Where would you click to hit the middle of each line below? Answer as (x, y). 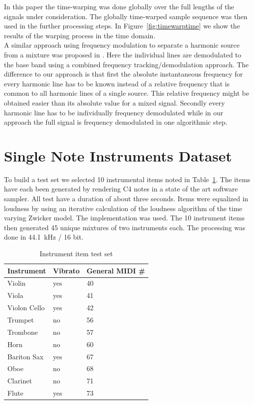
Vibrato (66, 270)
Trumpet (21, 319)
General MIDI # (116, 270)
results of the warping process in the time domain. (80, 35)
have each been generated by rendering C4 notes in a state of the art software (121, 189)
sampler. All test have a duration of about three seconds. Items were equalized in (126, 199)
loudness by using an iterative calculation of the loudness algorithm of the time (123, 208)
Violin (16, 283)
